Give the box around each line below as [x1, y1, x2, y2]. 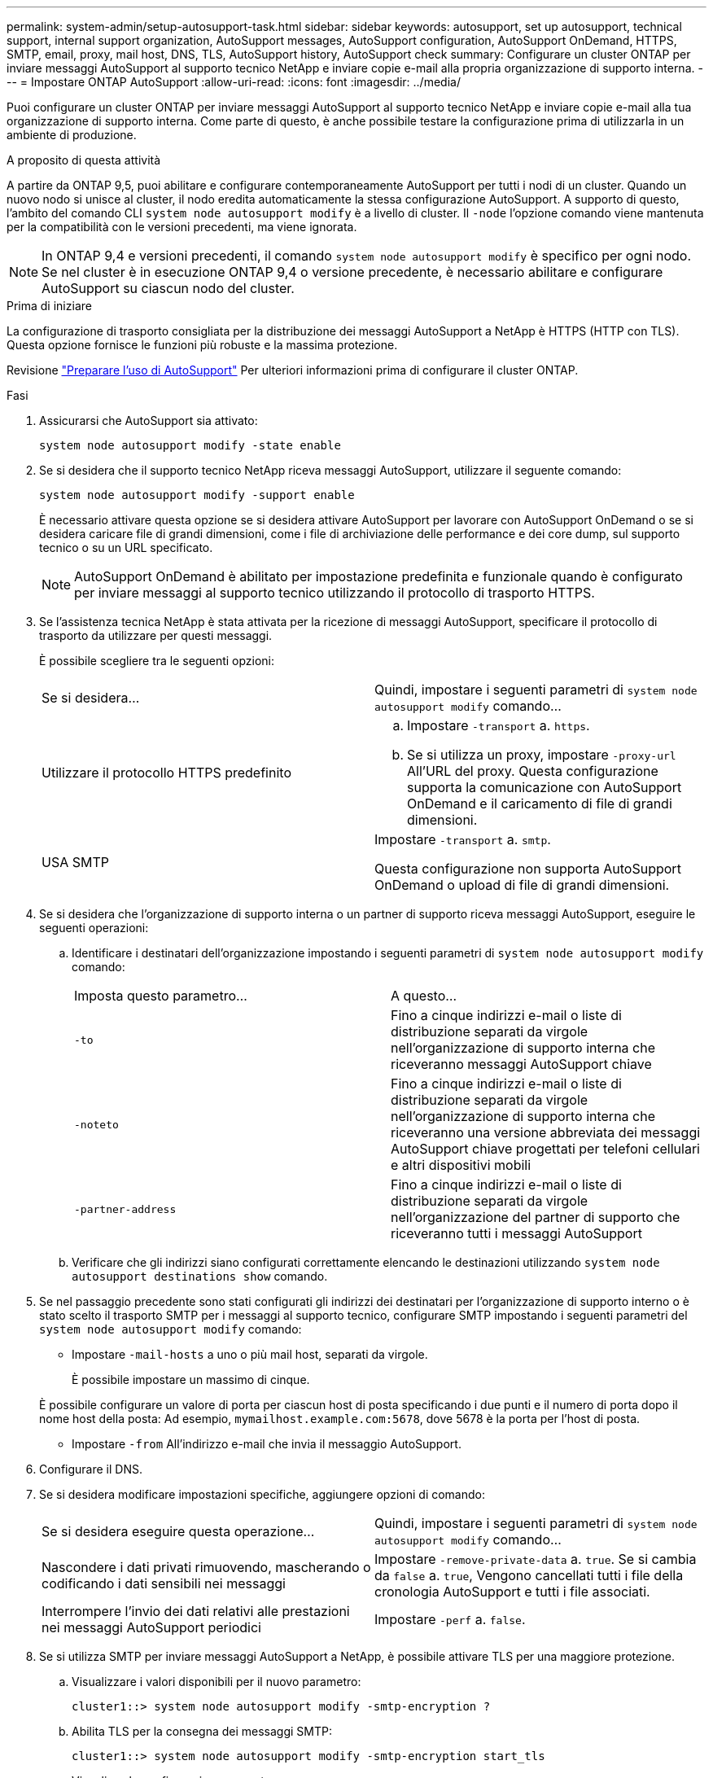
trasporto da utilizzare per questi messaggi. [39, 628, 273, 642]
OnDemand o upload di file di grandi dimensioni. [374, 877, 670, 893]
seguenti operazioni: [39, 921, 149, 935]
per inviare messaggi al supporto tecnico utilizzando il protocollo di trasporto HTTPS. [74, 585, 595, 601]
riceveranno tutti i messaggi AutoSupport [391, 1225, 642, 1242]
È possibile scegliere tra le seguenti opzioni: [39, 654, 275, 668]
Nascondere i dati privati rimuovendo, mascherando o [42, 1559, 371, 1575]
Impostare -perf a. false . [374, 1611, 526, 1627]
